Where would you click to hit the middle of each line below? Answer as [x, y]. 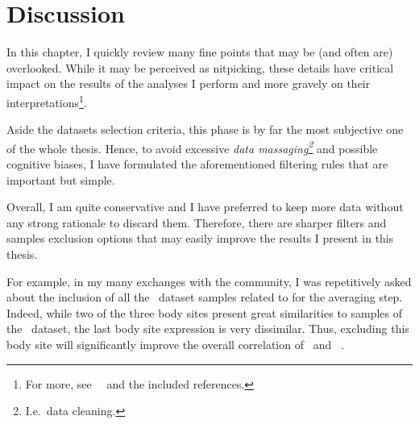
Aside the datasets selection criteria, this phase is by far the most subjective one [205, 129]
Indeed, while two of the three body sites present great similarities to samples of [205, 312]
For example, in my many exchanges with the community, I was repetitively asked [209, 281]
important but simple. [61, 179]
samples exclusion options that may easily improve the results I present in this [200, 238]
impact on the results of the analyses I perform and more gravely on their [189, 83]
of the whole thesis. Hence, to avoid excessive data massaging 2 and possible [192, 147]
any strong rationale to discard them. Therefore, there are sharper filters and [197, 222]
